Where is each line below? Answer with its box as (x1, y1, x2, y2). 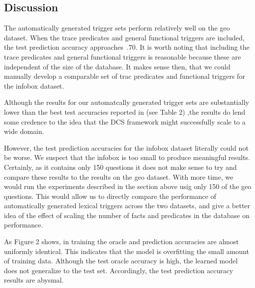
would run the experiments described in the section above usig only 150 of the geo (4, 181, 252, 192)
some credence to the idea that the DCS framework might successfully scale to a (4, 116, 246, 127)
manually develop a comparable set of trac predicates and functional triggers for (4, 71, 245, 81)
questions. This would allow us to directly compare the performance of (4, 191, 216, 201)
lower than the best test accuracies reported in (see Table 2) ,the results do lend (4, 106, 245, 117)
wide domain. (4, 126, 44, 136)
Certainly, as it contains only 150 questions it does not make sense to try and (4, 161, 237, 172)
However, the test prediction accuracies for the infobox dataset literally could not (4, 142, 249, 153)
